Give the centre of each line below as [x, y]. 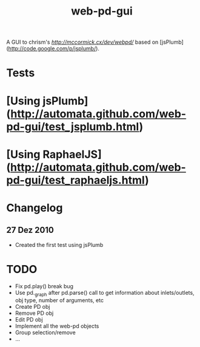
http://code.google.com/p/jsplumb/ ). [54, 49]
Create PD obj [32, 307]
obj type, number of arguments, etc [59, 300]
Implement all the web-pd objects [57, 326]
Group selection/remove [45, 332]
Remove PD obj [34, 313]
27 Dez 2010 [30, 230]
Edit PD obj [29, 320]
